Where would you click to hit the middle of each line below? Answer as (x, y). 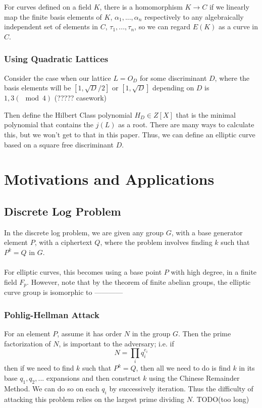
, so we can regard (163, 27)
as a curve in (238, 27)
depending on (173, 88)
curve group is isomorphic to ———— (64, 292)
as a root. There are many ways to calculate (186, 124)
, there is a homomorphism (141, 7)
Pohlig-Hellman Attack (52, 314)
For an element (27, 333)
